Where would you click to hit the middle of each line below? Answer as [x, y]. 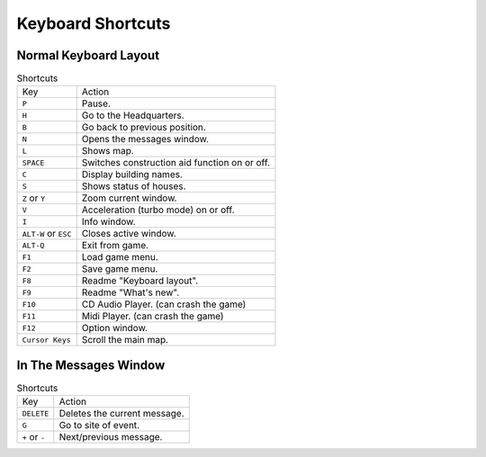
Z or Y [34, 198]
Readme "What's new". [130, 292]
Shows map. [108, 151]
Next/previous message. [111, 437]
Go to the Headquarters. [133, 115]
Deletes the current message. [121, 414]
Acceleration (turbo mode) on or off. [158, 210]
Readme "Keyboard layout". [140, 281]
